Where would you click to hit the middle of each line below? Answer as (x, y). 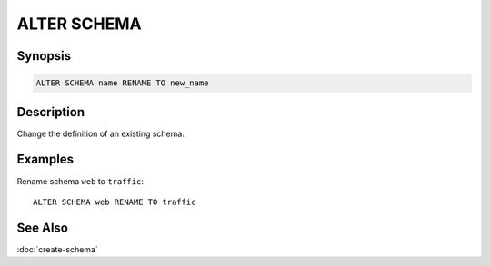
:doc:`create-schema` (58, 249)
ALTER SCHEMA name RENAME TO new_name (122, 83)
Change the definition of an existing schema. (101, 133)
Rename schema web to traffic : (80, 181)
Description (51, 112)
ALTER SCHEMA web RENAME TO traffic (115, 202)
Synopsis (44, 56)
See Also (42, 227)
